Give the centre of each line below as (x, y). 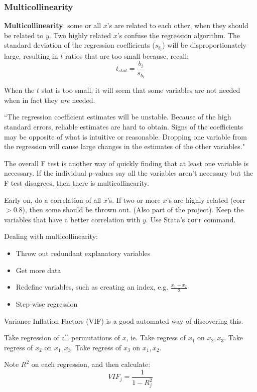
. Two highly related (80, 35)
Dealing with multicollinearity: (51, 236)
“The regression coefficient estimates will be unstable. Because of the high (118, 117)
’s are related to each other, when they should (178, 25)
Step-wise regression (47, 304)
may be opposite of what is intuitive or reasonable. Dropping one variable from (126, 136)
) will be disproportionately (204, 45)
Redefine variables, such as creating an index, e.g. (92, 287)
